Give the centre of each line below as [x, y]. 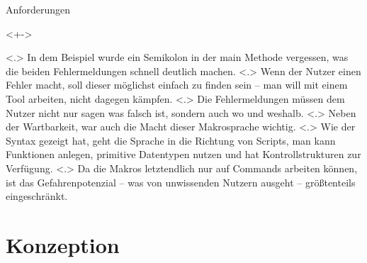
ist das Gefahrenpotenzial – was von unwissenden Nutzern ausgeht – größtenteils [181, 182]
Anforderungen [38, 9]
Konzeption [63, 244]
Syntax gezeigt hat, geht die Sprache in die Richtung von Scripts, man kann [171, 140]
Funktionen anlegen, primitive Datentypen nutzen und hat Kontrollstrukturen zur [183, 154]
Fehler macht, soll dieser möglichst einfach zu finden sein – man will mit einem [177, 85]
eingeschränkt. [37, 196]
